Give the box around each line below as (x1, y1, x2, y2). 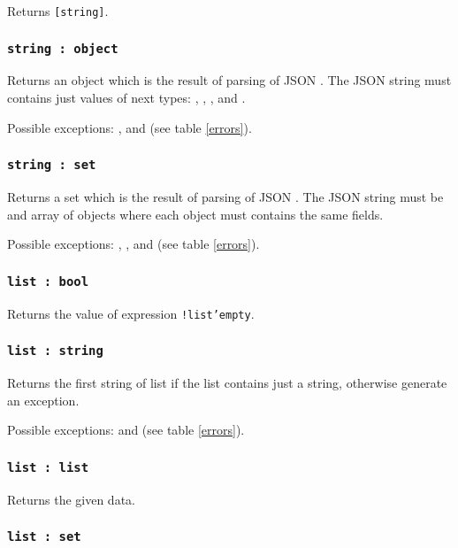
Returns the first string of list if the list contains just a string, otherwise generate (7, 374, 447, 391)
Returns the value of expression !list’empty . (7, 304, 255, 322)
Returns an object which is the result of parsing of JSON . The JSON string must (7, 71, 452, 89)
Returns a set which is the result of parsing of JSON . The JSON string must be (7, 188, 444, 205)
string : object (7, 41, 118, 56)
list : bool (7, 274, 89, 289)
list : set (7, 529, 81, 544)
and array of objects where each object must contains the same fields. (7, 205, 384, 223)
